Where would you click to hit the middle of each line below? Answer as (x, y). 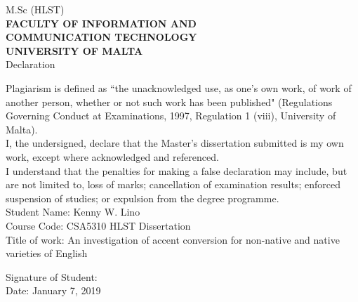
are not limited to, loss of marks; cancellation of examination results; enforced (173, 184)
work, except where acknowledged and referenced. (112, 156)
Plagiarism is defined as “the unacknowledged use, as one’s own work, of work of (179, 87)
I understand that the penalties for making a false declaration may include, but (177, 170)
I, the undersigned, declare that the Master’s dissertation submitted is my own (175, 143)
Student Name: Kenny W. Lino (73, 212)
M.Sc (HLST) (35, 9)
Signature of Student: (52, 276)
